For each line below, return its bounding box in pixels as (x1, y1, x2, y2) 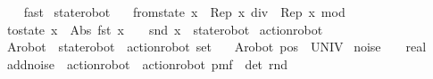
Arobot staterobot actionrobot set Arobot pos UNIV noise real (6, 37, 427, 56)
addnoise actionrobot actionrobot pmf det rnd (6, 54, 288, 73)
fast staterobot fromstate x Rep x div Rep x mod (23, 3, 346, 20)
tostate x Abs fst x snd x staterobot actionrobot (6, 20, 323, 38)
